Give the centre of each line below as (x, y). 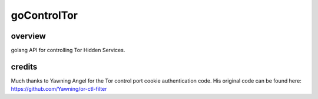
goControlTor (44, 15)
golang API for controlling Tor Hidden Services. (68, 50)
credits (24, 66)
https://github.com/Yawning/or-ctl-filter (59, 89)
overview (29, 36)
